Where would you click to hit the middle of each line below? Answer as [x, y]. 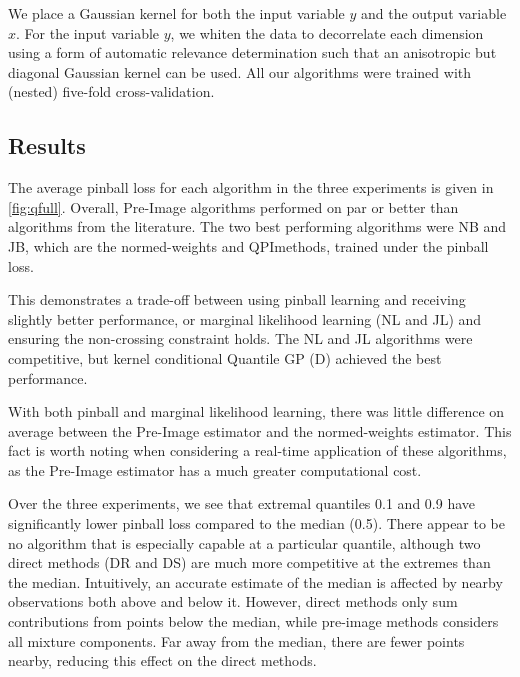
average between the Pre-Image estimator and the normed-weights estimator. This [260, 430]
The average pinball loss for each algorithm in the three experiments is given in [251, 187]
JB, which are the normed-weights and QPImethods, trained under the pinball [248, 245]
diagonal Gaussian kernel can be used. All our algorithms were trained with [240, 71]
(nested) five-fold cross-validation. [111, 91]
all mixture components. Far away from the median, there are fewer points [236, 640]
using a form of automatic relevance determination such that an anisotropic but [252, 52]
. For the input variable [88, 32]
